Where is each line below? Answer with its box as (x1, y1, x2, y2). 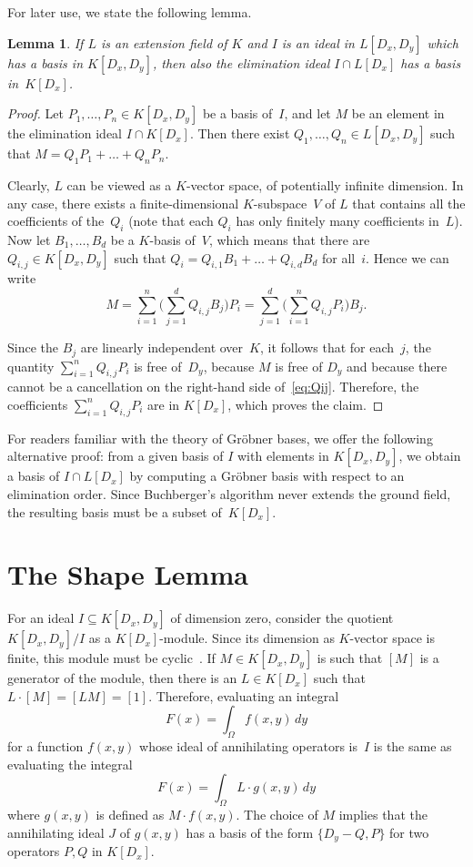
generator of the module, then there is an (7, 668, 237, 688)
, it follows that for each (259, 338, 395, 357)
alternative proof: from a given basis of (7, 446, 224, 465)
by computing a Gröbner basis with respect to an (129, 466, 405, 485)
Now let (7, 229, 51, 249)
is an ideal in (281, 33, 355, 52)
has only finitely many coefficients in (236, 211, 439, 230)
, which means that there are (208, 229, 370, 249)
